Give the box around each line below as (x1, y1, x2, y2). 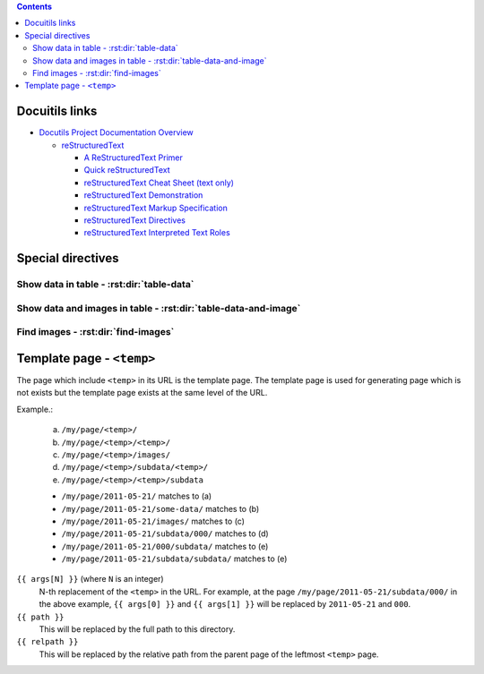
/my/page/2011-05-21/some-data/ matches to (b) (61, 503, 260, 514)
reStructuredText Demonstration (83, 190, 203, 200)
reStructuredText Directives (83, 215, 186, 226)
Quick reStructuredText (83, 165, 170, 175)
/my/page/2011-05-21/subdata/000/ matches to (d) (61, 528, 269, 539)
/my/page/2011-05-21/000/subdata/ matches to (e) (61, 541, 269, 551)
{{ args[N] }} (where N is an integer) (16, 574, 165, 584)
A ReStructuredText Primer (83, 152, 183, 163)
